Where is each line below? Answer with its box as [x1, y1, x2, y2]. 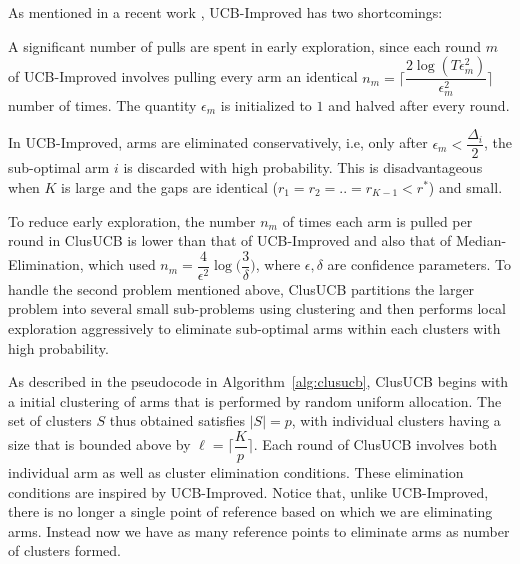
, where [255, 254, 301, 275]
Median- [455, 230, 507, 251]
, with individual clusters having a [291, 410, 501, 431]
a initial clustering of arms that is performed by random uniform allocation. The [8, 390, 502, 411]
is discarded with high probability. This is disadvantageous [123, 157, 483, 178]
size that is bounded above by [8, 434, 191, 455]
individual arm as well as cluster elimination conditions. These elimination [8, 461, 464, 482]
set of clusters [8, 410, 92, 431]
